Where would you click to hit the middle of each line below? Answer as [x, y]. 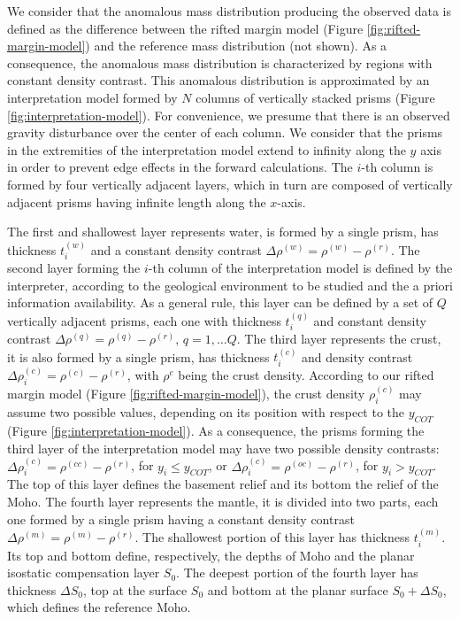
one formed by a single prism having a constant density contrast [181, 518]
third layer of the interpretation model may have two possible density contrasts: [223, 448]
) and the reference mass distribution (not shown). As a [236, 46]
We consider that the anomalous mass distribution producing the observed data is [229, 11]
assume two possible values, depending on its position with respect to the [206, 412]
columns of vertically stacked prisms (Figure [315, 97]
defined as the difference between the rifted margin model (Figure [185, 28]
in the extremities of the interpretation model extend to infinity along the [207, 149]
